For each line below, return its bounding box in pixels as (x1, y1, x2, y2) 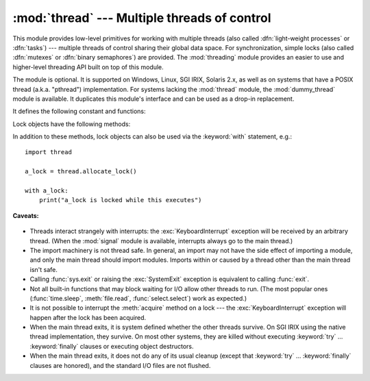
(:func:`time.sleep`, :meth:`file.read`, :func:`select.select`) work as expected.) (29, 294, 247, 302)
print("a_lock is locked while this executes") (38, 196, 202, 204)
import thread (25, 148, 72, 156)
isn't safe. (29, 265, 58, 273)
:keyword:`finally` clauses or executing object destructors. (29, 342, 195, 350)
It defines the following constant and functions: (12, 107, 147, 116)
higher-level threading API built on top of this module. (12, 62, 164, 71)
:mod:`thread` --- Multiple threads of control (12, 10, 271, 25)
